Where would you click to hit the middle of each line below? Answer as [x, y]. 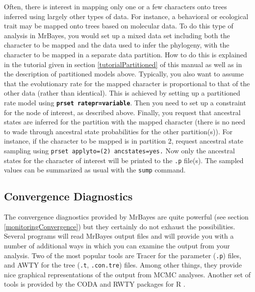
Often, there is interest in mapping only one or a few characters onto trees [115, 6]
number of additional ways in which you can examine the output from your [117, 245]
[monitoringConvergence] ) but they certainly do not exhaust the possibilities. [120, 226]
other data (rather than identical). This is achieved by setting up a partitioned [122, 93]
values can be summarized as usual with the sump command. [95, 170]
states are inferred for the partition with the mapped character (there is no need [125, 122]
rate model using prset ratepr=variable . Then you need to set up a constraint [125, 102]
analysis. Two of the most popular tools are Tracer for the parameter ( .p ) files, [123, 255]
